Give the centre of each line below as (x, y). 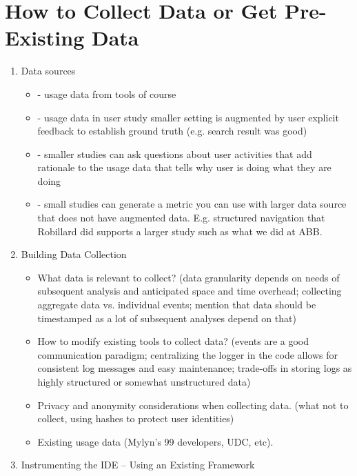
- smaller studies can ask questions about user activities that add (175, 153)
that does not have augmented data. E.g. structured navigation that (181, 218)
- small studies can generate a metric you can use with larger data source (192, 204)
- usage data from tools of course (107, 93)
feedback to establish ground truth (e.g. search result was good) (172, 131)
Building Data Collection (74, 254)
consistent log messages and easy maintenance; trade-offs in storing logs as (195, 368)
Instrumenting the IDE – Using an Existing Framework (138, 465)
